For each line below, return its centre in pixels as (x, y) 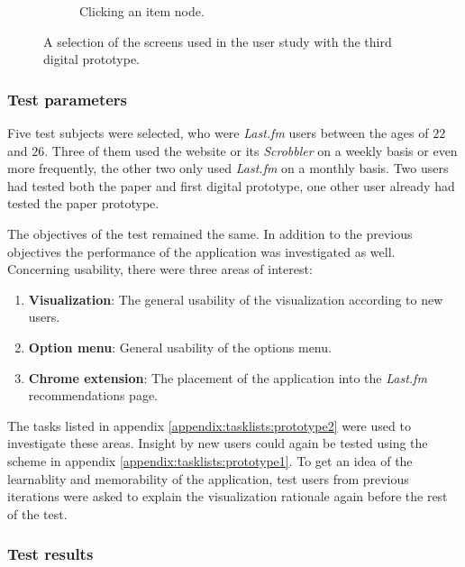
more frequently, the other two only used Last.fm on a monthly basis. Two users (228, 168)
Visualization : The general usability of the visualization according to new (236, 299)
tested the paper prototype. (83, 203)
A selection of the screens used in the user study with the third (218, 41)
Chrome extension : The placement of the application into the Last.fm (228, 377)
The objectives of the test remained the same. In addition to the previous (210, 233)
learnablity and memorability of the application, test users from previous (208, 478)
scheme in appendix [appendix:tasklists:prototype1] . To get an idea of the (210, 460)
